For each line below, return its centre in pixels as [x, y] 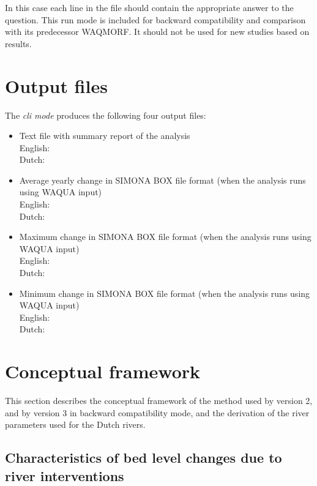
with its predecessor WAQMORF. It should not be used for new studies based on [157, 32]
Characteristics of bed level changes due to [144, 458]
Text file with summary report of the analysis [105, 136]
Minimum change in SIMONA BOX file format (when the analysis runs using [165, 293]
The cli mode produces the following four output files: [106, 115]
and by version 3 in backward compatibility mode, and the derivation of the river [157, 412]
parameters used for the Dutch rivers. [75, 424]
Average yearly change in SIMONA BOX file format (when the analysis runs [162, 180]
